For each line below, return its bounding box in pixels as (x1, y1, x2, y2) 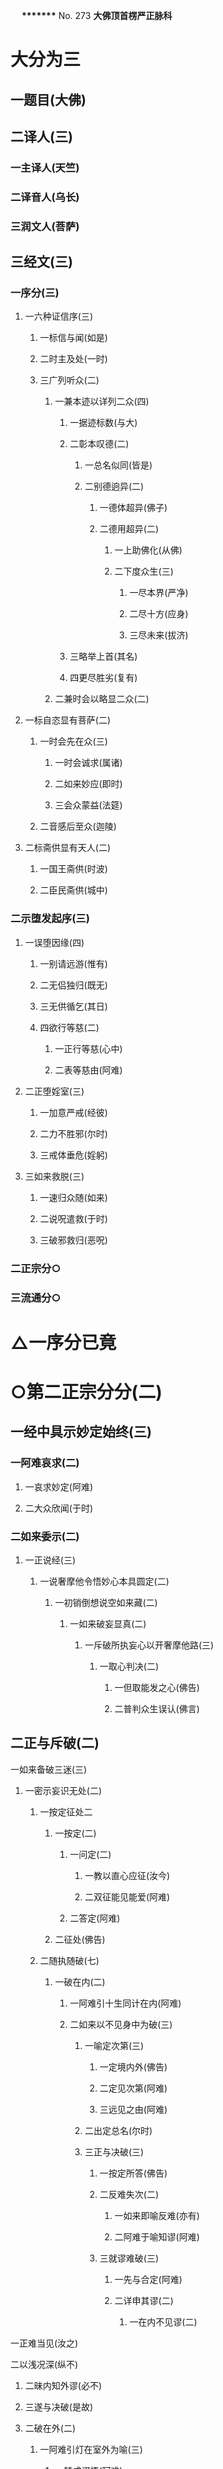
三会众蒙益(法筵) (54, 799, 123, 811)
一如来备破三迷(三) (10, 1763, 88, 1775)
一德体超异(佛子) (99, 502, 168, 514)
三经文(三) (10, 254, 73, 271)
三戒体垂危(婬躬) (39, 1149, 108, 1161)
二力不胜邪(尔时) (39, 1127, 108, 1139)
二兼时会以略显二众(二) (54, 693, 150, 705)
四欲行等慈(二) (39, 1021, 100, 1033)
